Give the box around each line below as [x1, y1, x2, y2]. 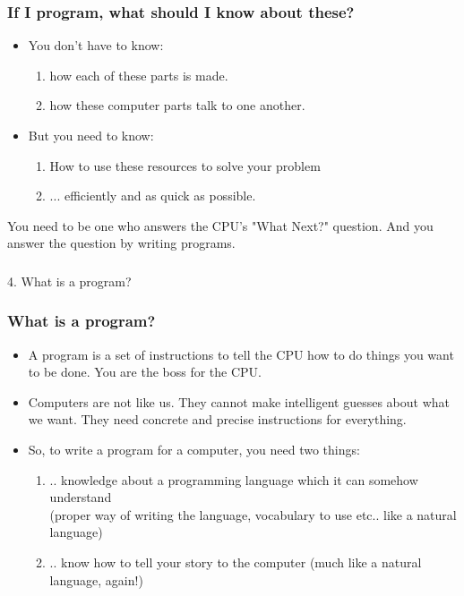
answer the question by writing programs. [7, 234, 236, 252]
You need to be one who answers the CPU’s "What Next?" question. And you [7, 216, 434, 234]
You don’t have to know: [28, 36, 164, 55]
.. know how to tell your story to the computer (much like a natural [49, 553, 422, 572]
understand [49, 488, 112, 507]
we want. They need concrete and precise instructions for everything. [28, 410, 407, 429]
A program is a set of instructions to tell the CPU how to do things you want [28, 345, 454, 363]
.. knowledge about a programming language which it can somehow [49, 470, 418, 489]
